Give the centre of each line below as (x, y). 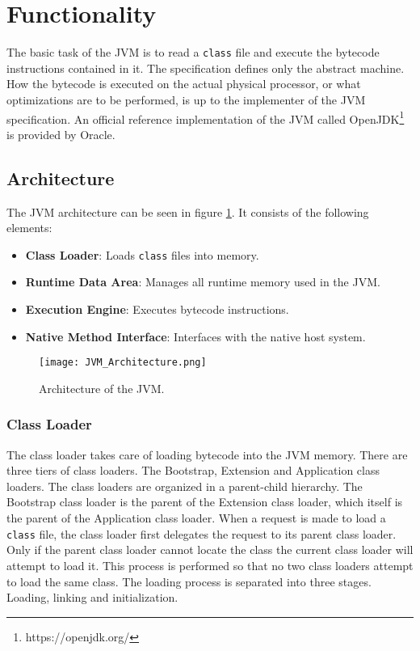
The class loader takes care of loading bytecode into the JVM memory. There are (207, 454)
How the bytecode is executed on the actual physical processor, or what (184, 84)
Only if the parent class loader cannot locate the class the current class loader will (210, 550)
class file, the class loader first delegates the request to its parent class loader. (202, 533)
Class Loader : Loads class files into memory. (142, 254)
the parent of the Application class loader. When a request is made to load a (196, 518)
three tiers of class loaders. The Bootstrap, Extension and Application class (193, 470)
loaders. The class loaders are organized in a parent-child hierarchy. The (185, 486)
